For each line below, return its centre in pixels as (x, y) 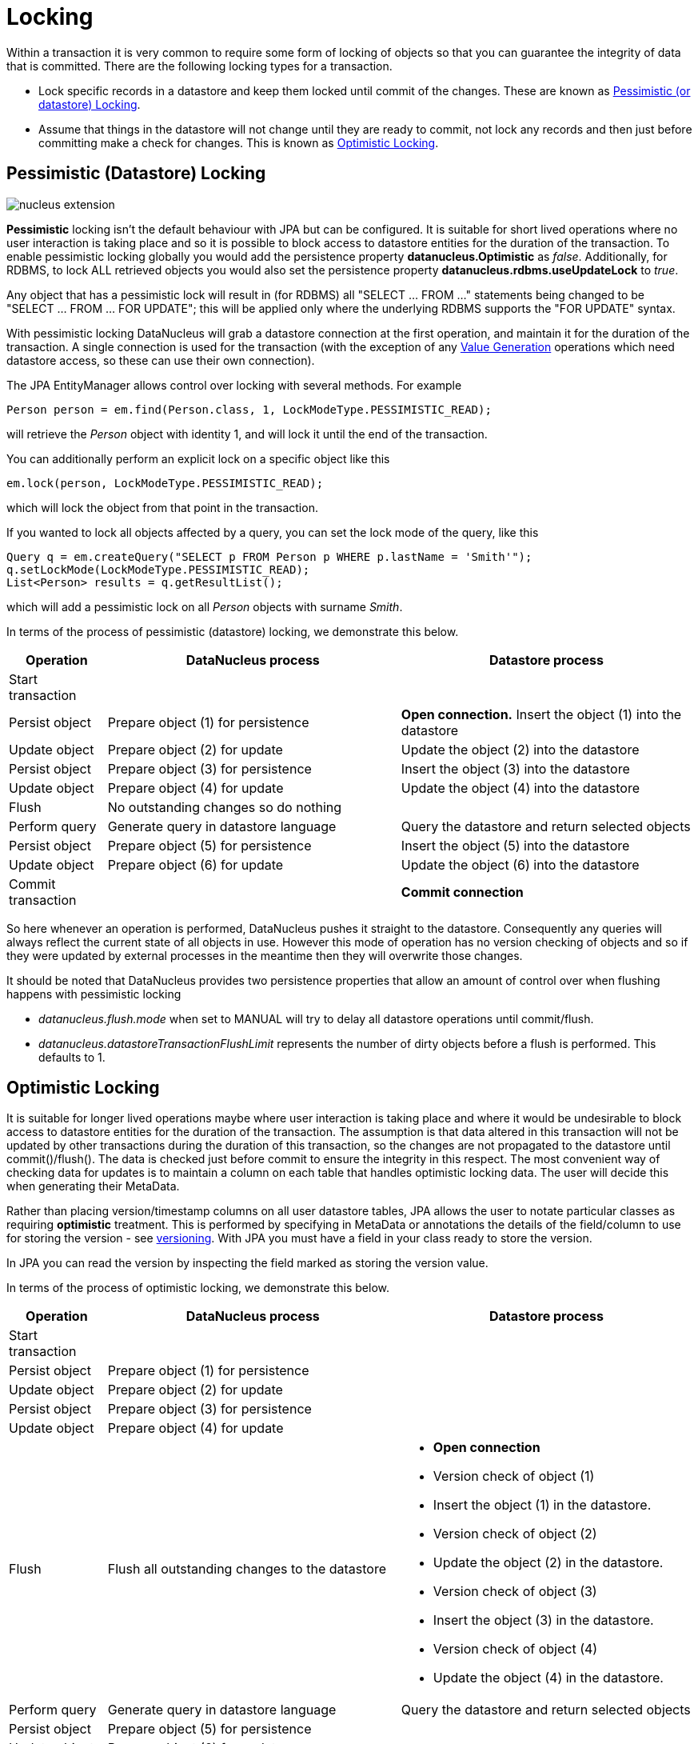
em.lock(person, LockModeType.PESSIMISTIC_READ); (165, 483)
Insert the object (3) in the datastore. (543, 1620)
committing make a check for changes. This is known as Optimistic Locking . (239, 142)
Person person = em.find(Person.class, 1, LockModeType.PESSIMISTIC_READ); (249, 409)
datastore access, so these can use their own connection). (161, 360)
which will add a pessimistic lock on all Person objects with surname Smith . (205, 606)
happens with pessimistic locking (94, 994)
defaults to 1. (72, 1057)
